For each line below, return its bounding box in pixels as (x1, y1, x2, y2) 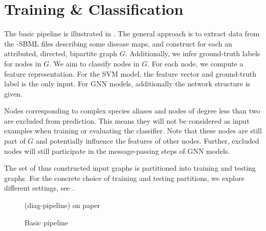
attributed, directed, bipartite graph (4, 48, 118, 59)
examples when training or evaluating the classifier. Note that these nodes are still (4, 125, 262, 136)
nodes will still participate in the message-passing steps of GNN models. (4, 145, 230, 156)
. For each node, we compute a (147, 58, 243, 68)
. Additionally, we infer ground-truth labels (125, 48, 260, 59)
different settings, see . (4, 182, 75, 193)
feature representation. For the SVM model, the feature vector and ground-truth (4, 68, 256, 79)
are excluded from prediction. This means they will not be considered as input (4, 115, 250, 126)
